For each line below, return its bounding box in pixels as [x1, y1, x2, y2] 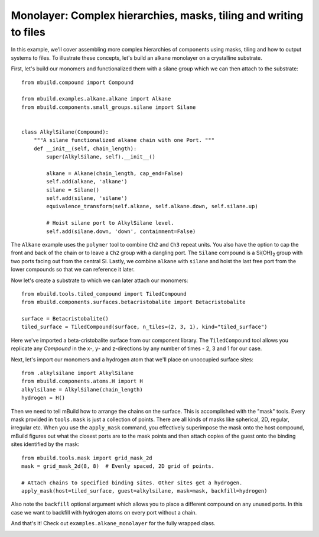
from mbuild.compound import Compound [21, 79, 134, 86]
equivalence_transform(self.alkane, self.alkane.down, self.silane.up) [46, 203, 258, 210]
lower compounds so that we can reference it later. [11, 266, 135, 273]
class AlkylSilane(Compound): [21, 128, 109, 135]
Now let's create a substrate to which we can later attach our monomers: [11, 277, 188, 284]
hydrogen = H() [21, 394, 66, 402]
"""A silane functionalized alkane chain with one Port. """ [33, 137, 215, 144]
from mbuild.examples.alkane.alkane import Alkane [21, 95, 171, 102]
